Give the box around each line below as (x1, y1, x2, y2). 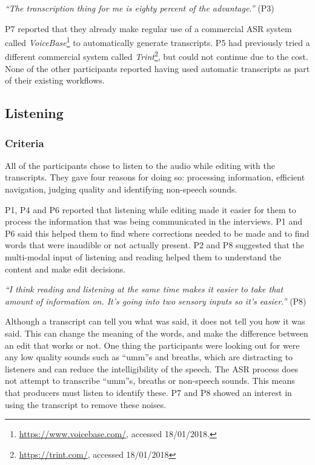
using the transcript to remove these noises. (5, 398, 167, 411)
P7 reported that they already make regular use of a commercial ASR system (5, 22, 292, 35)
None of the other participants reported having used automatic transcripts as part (5, 62, 310, 74)
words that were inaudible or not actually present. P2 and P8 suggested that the (5, 239, 304, 251)
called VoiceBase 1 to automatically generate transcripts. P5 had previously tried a (5, 35, 310, 48)
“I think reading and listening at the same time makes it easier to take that (5, 283, 283, 295)
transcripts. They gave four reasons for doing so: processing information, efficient (5, 171, 305, 183)
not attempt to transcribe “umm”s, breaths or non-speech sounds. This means (5, 374, 295, 387)
